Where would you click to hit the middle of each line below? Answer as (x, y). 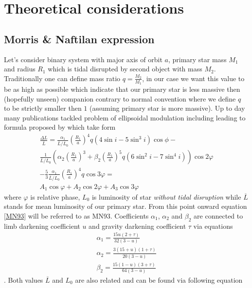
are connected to (218, 216)
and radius (20, 69)
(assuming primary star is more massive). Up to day (167, 108)
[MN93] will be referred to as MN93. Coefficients (76, 216)
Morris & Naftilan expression (79, 39)
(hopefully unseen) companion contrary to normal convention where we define (120, 98)
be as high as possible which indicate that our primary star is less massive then (122, 89)
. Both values (24, 280)
